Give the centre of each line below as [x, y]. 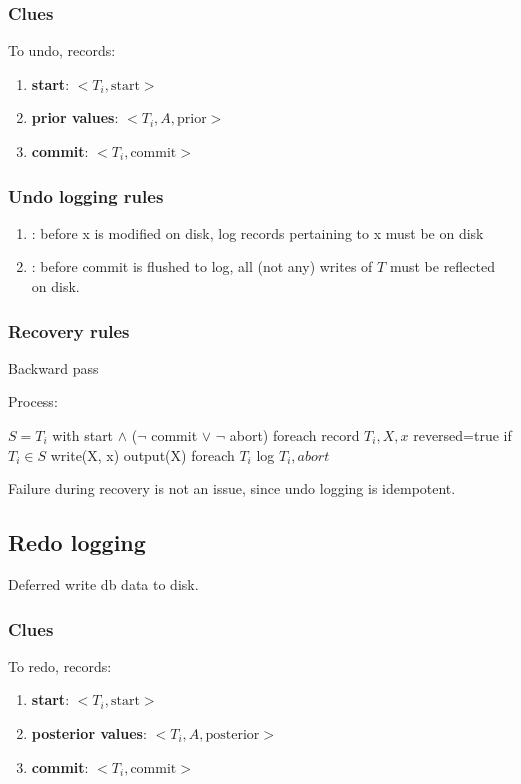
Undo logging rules [86, 195]
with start [83, 435]
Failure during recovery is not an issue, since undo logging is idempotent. [232, 488]
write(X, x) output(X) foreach [142, 454]
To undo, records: [62, 50]
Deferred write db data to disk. [103, 583]
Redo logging [77, 542]
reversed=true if [462, 435]
